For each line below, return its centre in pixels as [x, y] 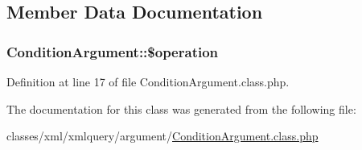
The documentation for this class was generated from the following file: [181, 108]
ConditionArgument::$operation [113, 51]
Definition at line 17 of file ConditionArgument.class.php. [148, 81]
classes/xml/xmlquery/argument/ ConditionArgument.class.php [162, 136]
